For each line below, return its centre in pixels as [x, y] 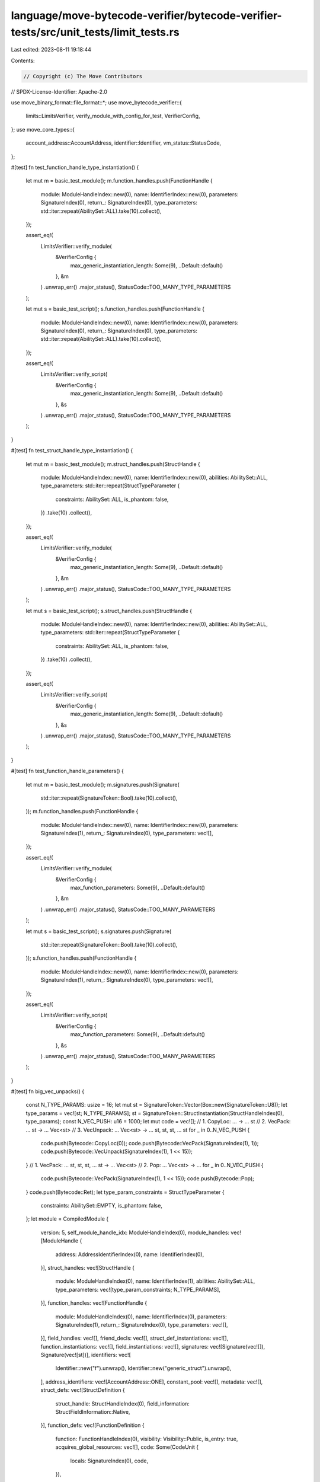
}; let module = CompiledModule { [67, 1219]
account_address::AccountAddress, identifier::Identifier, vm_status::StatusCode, [124, 143]
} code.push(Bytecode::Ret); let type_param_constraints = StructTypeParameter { [125, 1192]
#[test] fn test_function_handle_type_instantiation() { [75, 167]
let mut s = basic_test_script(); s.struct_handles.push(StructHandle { [109, 611]
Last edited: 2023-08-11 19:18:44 [51, 50]
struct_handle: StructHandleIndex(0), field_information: [122, 1403]
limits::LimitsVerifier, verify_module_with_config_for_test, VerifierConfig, [113, 116]
